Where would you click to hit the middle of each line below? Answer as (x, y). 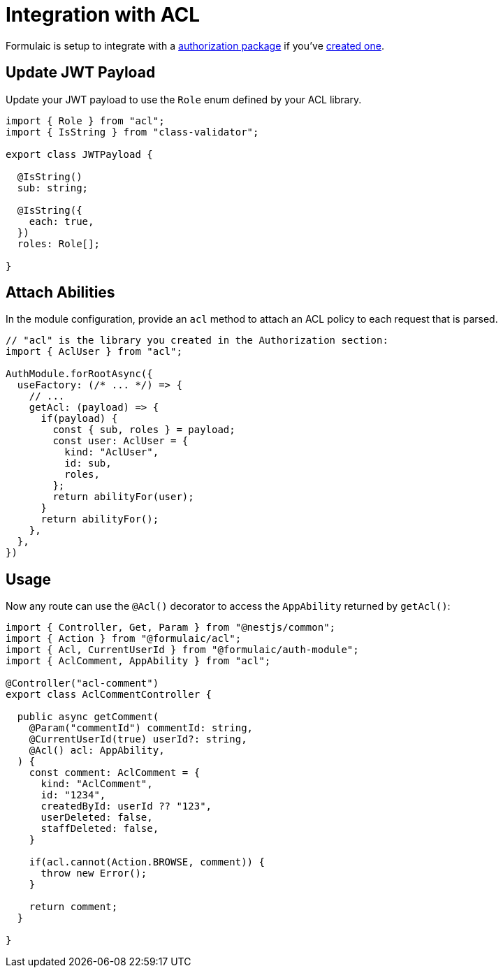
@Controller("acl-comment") (82, 683)
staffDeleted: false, (100, 829)
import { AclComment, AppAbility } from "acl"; (138, 661)
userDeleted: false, (97, 818)
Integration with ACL (103, 15)
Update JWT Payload (81, 73)
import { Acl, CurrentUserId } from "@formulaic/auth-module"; (182, 650)
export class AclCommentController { (109, 695)
